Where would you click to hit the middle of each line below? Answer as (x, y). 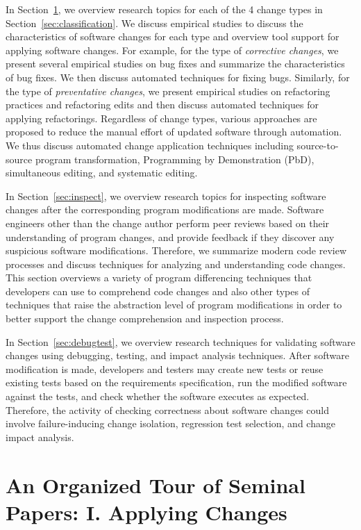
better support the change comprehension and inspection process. (145, 318)
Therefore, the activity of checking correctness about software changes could (167, 409)
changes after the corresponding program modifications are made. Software (165, 209)
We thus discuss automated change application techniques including (150, 145)
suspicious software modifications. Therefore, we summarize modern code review (176, 250)
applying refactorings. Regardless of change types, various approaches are (161, 118)
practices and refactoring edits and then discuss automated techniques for (162, 105)
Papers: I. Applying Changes (146, 512)
